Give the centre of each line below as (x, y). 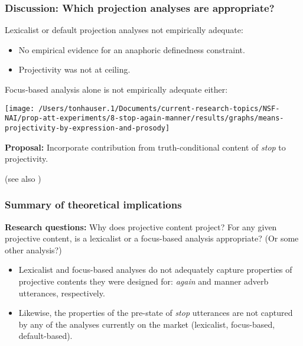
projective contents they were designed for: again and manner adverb (144, 281)
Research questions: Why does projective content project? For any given (141, 226)
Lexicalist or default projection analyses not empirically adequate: (124, 30)
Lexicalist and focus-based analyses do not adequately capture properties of (155, 270)
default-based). (45, 336)
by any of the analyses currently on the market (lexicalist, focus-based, (147, 324)
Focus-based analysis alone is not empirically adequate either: (116, 89)
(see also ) (23, 178)
